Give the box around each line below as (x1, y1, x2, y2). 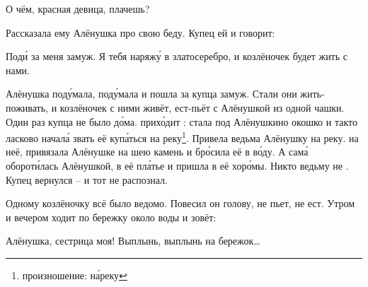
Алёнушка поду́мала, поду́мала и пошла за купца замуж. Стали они (6, 86, 297, 101)
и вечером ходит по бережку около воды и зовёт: (6, 209, 217, 224)
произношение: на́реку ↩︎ (22, 267, 127, 282)
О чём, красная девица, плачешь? (6, 1, 150, 16)
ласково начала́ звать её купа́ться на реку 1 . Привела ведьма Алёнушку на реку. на (6, 129, 359, 145)
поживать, (6, 100, 48, 115)
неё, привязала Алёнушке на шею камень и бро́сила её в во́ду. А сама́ (6, 144, 309, 159)
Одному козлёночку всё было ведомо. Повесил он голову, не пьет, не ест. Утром (6, 196, 355, 211)
